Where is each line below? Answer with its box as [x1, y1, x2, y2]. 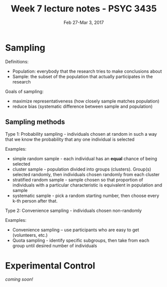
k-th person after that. [12, 197, 58, 204]
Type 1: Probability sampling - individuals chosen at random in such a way [5, 131, 157, 137]
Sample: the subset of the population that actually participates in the [12, 73, 153, 80]
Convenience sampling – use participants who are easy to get [12, 227, 140, 233]
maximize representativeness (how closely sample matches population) [12, 98, 160, 104]
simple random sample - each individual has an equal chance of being [12, 155, 158, 162]
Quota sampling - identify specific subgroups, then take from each [12, 237, 150, 243]
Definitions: [5, 58, 29, 65]
